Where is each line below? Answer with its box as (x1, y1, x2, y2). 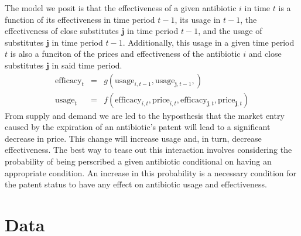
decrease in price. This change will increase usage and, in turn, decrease (5, 132, 262, 144)
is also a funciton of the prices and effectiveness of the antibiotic (10, 47, 241, 60)
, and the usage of (198, 25, 262, 37)
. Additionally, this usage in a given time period (122, 36, 295, 48)
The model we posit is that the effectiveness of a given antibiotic (5, 2, 237, 13)
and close (248, 47, 282, 60)
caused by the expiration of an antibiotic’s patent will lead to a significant (5, 121, 271, 133)
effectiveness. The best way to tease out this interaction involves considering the (5, 143, 292, 156)
